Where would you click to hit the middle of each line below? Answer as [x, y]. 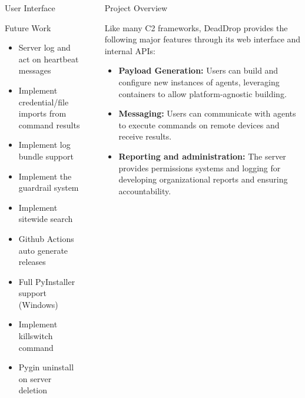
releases [32, 262]
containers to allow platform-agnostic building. [203, 93]
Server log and [44, 47]
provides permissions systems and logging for [200, 168]
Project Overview [136, 8]
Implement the [45, 176]
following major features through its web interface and [203, 39]
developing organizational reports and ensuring [203, 179]
